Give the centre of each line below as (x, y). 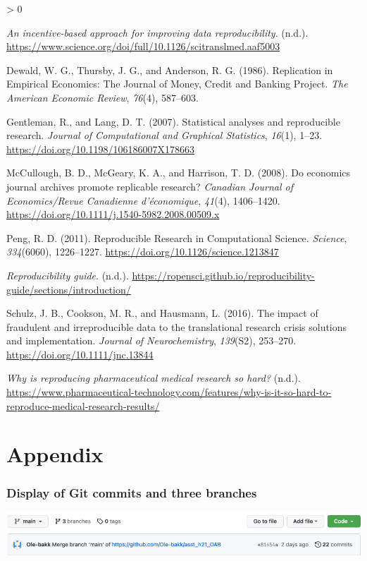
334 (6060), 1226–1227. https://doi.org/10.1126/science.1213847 (143, 252)
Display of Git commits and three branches (132, 492)
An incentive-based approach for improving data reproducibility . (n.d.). (157, 32)
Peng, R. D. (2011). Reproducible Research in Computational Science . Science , (177, 237)
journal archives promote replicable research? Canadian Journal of (150, 186)
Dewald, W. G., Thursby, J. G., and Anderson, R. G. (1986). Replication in (170, 70)
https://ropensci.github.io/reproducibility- (223, 275)
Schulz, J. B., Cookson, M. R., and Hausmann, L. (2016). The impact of (162, 313)
